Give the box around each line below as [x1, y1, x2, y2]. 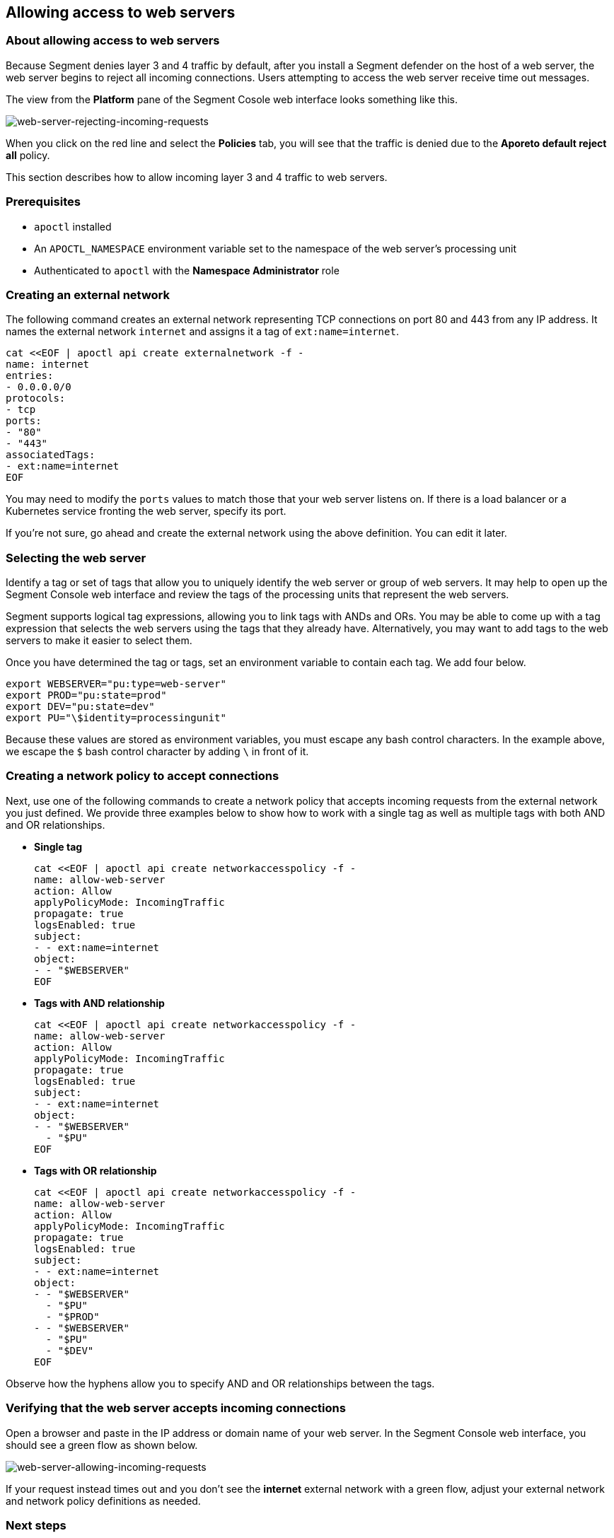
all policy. [6, 148, 50, 161]
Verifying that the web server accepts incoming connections [6, 1401, 346, 1416]
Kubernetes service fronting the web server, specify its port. [6, 505, 286, 518]
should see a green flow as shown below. [6, 1438, 198, 1451]
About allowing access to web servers [6, 33, 220, 48]
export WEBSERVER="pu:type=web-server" [6, 678, 226, 690]
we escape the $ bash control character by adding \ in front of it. [6, 745, 309, 758]
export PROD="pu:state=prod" [6, 689, 167, 701]
